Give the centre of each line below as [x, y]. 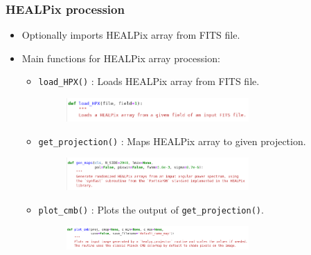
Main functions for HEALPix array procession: [121, 58]
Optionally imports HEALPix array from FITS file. [131, 35]
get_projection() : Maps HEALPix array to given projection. [172, 141]
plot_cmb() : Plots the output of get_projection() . [151, 209]
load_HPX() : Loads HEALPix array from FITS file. [149, 81]
